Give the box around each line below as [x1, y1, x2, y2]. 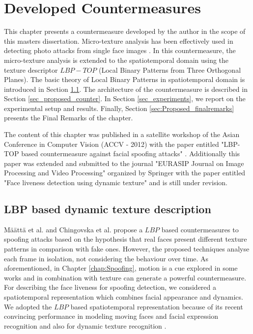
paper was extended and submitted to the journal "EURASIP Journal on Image [4, 158, 244, 168]
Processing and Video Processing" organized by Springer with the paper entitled [4, 167, 246, 178]
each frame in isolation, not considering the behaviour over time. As [4, 253, 209, 263]
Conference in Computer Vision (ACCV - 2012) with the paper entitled [4, 139, 219, 149]
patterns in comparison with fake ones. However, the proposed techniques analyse [4, 244, 250, 254]
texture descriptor [4, 64, 58, 75]
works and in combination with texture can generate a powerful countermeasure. [4, 272, 247, 282]
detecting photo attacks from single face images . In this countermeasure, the [4, 45, 236, 56]
